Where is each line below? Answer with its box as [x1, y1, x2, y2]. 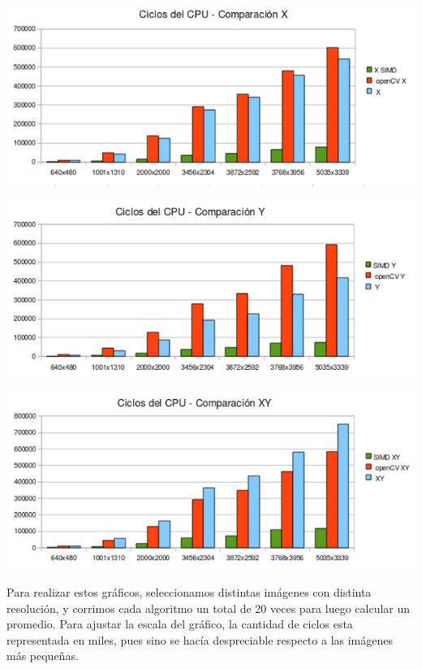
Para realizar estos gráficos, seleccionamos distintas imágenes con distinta [6, 583, 372, 600]
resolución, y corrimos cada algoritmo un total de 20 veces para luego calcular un [6, 599, 411, 616]
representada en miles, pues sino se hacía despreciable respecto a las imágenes [6, 631, 393, 648]
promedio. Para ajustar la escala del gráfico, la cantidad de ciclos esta [6, 615, 353, 632]
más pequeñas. [6, 647, 79, 664]
